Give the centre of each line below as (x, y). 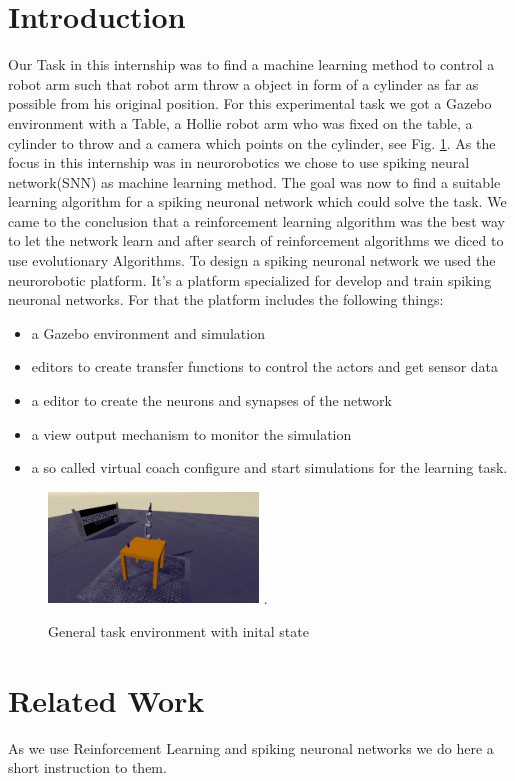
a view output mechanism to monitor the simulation (191, 433)
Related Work (106, 699)
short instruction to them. (87, 767)
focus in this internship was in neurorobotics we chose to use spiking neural (239, 162)
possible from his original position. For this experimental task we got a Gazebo (250, 103)
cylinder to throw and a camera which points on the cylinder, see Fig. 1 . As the (252, 142)
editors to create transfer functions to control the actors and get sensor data (265, 366)
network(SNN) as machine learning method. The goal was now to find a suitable (254, 181)
